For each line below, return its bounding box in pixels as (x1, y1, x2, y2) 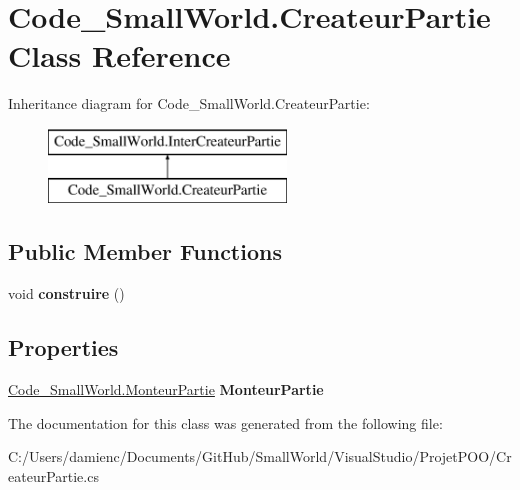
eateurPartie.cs (8, 465, 99, 486)
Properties (8, 332, 119, 363)
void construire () (8, 283, 125, 304)
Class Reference (8, 35, 231, 76)
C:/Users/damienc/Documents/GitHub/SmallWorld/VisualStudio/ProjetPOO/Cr (8, 446, 512, 467)
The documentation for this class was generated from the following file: (8, 412, 443, 433)
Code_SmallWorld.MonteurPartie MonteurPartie (8, 379, 324, 400)
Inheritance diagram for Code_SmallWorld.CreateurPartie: (8, 93, 370, 114)
